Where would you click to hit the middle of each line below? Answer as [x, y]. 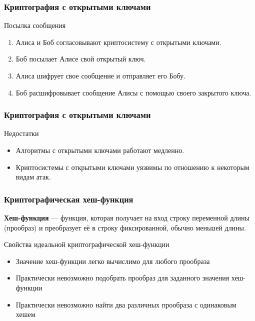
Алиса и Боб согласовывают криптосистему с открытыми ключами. [118, 42]
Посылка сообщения [35, 25]
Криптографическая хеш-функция [69, 199]
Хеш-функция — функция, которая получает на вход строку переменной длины [127, 217]
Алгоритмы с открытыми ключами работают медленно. [100, 150]
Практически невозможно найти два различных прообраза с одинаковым [126, 304]
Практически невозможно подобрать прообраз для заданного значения [122, 278]
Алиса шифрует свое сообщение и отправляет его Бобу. [101, 75]
